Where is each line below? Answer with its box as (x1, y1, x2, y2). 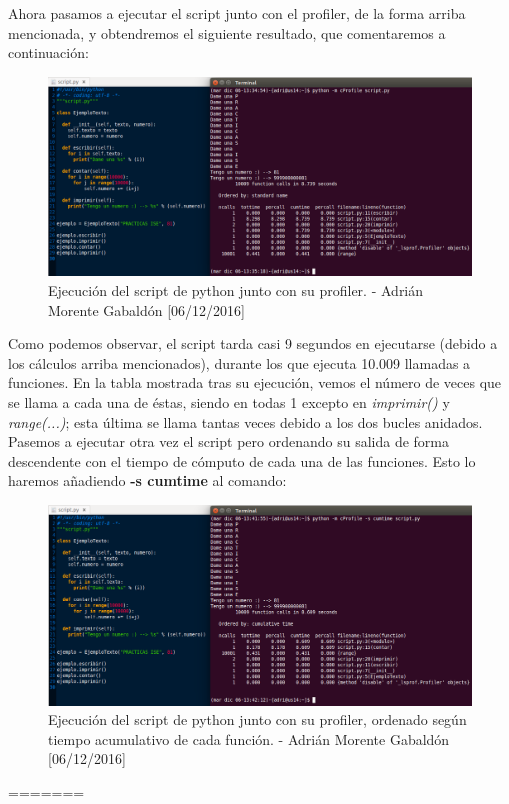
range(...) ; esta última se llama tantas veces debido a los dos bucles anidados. (8, 411, 483, 432)
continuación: (8, 42, 89, 63)
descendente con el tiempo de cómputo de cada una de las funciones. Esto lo (8, 450, 476, 471)
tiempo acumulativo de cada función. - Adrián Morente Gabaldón (48, 728, 450, 749)
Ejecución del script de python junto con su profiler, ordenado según (48, 709, 467, 730)
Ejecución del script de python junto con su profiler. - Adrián (48, 279, 424, 300)
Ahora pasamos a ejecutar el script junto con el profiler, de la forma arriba (8, 3, 466, 23)
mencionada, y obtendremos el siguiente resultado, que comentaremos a (8, 22, 446, 43)
